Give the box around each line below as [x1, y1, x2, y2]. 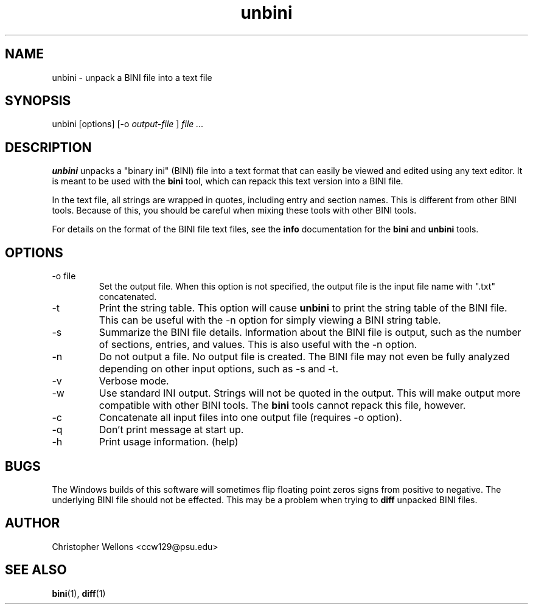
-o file [52, 271, 76, 282]
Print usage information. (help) [99, 436, 239, 448]
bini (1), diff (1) [52, 588, 106, 599]
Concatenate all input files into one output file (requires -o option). [99, 411, 402, 424]
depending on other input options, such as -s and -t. [99, 363, 339, 375]
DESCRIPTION [5, 139, 92, 155]
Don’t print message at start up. [99, 423, 244, 436]
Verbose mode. [99, 375, 169, 388]
